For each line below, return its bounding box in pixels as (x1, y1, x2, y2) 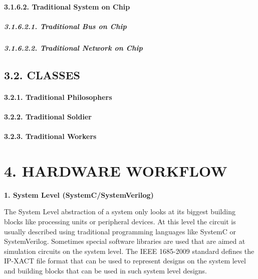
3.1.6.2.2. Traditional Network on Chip (4, 42, 143, 53)
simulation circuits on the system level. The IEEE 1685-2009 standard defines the (4, 245, 254, 256)
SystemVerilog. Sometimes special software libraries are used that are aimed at (4, 236, 245, 246)
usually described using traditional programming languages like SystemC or (4, 226, 236, 236)
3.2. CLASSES (4, 67, 80, 82)
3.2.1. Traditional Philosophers (4, 91, 112, 102)
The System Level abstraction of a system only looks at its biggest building (4, 206, 235, 217)
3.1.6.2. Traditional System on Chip (4, 1, 130, 12)
